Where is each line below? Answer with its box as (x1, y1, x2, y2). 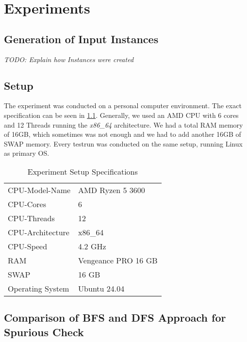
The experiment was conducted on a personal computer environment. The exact (4, 100, 242, 111)
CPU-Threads (8, 212, 55, 224)
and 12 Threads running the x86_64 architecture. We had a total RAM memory (4, 119, 243, 130)
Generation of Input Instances (4, 31, 159, 46)
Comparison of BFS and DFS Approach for (4, 310, 226, 325)
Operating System (8, 282, 69, 294)
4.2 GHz (78, 240, 106, 252)
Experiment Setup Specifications (27, 165, 138, 177)
